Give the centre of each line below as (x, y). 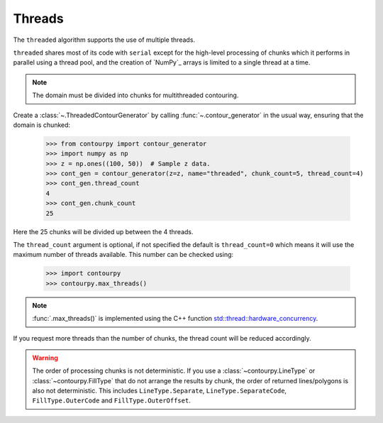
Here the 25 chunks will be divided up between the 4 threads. (104, 231)
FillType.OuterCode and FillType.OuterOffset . (111, 400)
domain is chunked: (42, 125)
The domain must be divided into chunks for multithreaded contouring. (135, 95)
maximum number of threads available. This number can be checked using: (123, 255)
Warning (45, 358)
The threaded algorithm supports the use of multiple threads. (104, 40)
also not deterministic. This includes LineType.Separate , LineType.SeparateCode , (160, 391)
